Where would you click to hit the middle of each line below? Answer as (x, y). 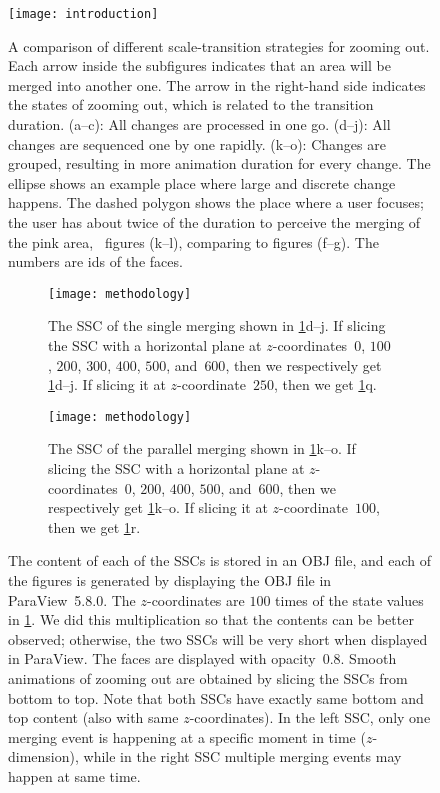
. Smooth (368, 658)
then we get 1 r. (94, 526)
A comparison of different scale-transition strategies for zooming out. (219, 45)
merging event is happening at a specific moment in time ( (187, 736)
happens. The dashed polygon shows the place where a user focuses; (216, 202)
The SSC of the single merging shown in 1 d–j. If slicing (217, 325)
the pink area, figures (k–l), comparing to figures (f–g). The (193, 241)
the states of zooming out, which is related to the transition (191, 104)
